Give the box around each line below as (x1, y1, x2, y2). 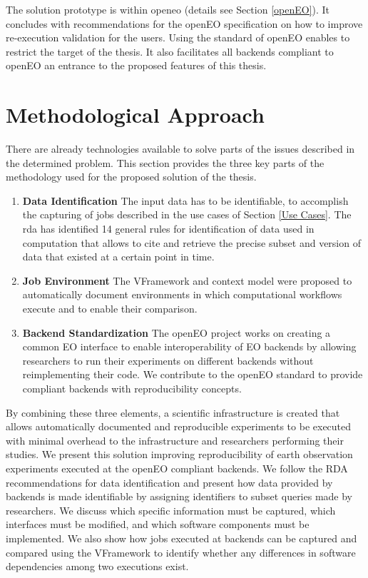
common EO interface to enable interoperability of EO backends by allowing (22, 339, 357, 354)
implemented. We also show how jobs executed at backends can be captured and (6, 530, 357, 545)
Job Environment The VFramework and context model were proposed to (22, 273, 352, 288)
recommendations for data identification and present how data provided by (6, 475, 333, 490)
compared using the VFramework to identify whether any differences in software (6, 544, 356, 559)
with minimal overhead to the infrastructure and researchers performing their (6, 432, 344, 447)
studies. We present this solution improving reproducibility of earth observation (6, 447, 353, 462)
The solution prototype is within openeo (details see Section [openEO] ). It (6, 2, 330, 16)
